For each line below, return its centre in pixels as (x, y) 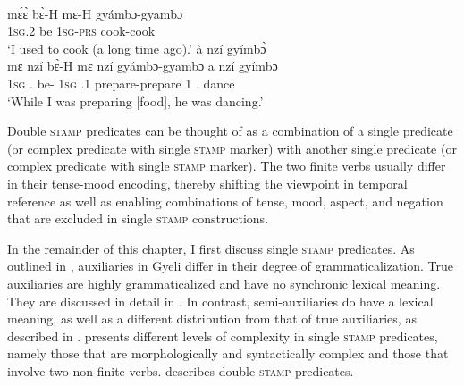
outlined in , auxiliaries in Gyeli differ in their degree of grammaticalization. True (230, 266)
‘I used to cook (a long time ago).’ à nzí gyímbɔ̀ (137, 48)
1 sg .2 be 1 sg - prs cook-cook (81, 31)
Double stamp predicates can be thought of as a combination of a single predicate (230, 131)
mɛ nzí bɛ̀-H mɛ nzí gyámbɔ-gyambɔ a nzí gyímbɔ (143, 66)
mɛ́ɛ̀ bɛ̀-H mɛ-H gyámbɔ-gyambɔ (95, 13)
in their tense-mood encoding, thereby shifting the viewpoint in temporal (207, 183)
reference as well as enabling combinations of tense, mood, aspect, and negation (225, 201)
